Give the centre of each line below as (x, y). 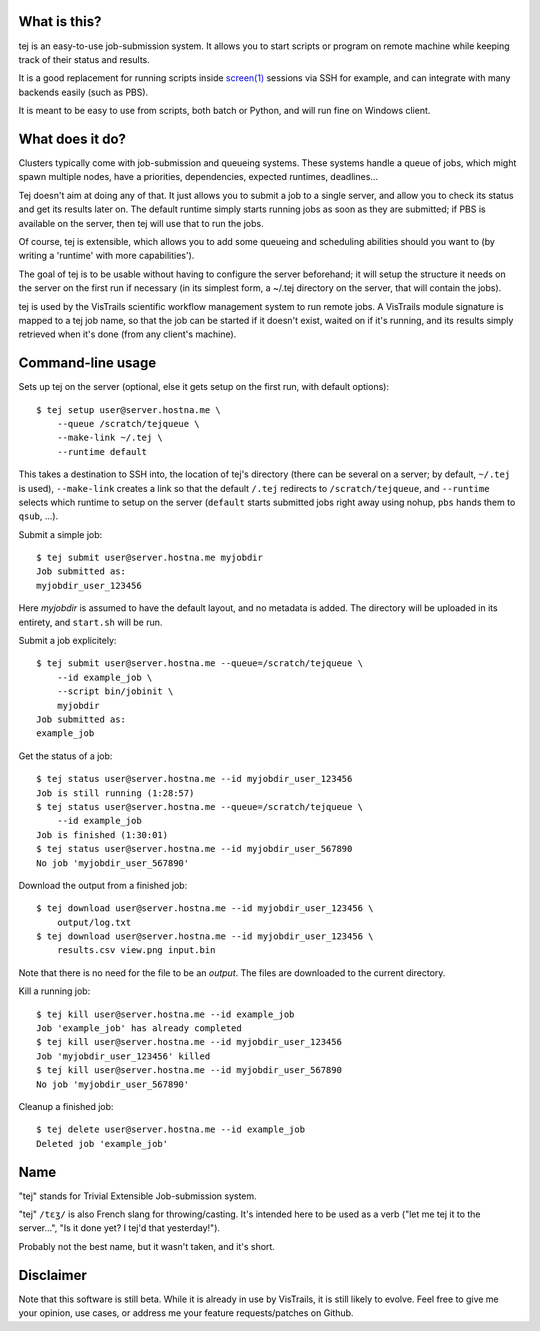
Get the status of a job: (65, 756)
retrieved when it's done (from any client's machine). (127, 334)
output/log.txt (94, 922)
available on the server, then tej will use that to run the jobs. (141, 223)
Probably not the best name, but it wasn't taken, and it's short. (146, 1246)
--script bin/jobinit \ (115, 691)
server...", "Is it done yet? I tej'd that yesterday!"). (119, 1228)
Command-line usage (87, 363)
